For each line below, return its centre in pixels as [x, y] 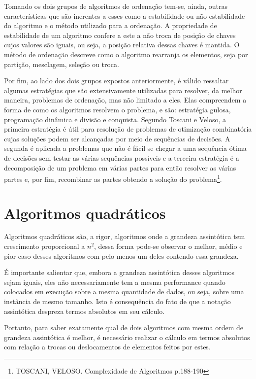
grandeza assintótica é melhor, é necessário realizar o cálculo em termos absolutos [127, 337]
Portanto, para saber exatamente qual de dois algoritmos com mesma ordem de [124, 327]
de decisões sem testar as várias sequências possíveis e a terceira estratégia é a [122, 157]
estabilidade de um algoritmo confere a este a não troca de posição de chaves [120, 35]
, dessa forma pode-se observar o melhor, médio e [168, 246]
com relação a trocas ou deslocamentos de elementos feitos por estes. [107, 347]
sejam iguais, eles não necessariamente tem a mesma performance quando [115, 282]
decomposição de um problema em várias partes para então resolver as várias [120, 167]
